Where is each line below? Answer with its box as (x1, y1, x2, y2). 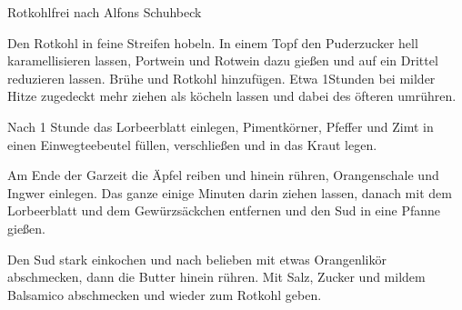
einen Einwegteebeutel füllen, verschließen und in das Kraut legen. (7, 135, 377, 154)
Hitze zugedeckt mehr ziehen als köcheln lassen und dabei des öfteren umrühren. (7, 86, 457, 105)
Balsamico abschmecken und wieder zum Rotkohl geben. (7, 285, 322, 304)
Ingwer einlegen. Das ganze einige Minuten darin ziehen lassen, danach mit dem (7, 183, 452, 202)
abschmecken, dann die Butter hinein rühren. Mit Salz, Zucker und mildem (7, 267, 426, 286)
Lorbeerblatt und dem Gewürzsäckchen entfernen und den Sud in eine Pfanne (7, 201, 440, 220)
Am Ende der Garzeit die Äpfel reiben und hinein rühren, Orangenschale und (7, 165, 439, 185)
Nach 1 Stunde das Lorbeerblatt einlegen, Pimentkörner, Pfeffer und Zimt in (7, 116, 434, 135)
